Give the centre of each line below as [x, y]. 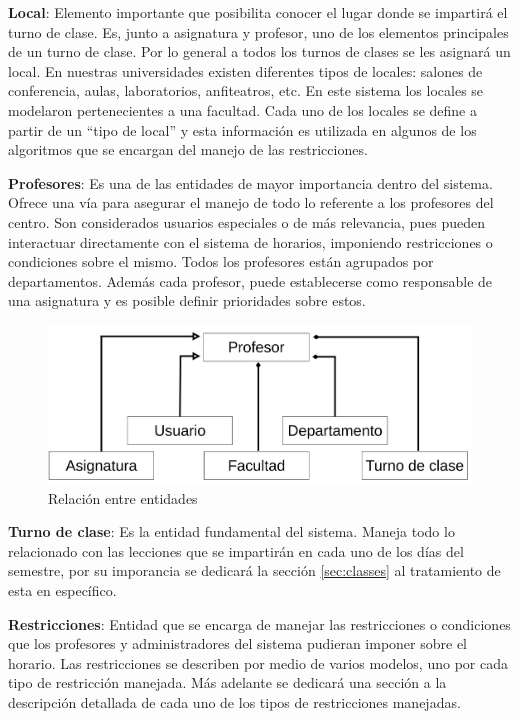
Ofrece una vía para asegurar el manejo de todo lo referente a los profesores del [251, 202]
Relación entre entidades [123, 497]
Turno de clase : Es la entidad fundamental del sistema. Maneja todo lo [231, 531]
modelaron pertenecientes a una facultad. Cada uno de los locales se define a [242, 109]
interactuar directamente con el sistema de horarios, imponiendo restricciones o [250, 241]
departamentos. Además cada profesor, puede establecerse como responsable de [250, 280]
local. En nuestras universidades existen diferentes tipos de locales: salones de [245, 70]
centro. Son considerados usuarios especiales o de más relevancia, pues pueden [247, 221]
